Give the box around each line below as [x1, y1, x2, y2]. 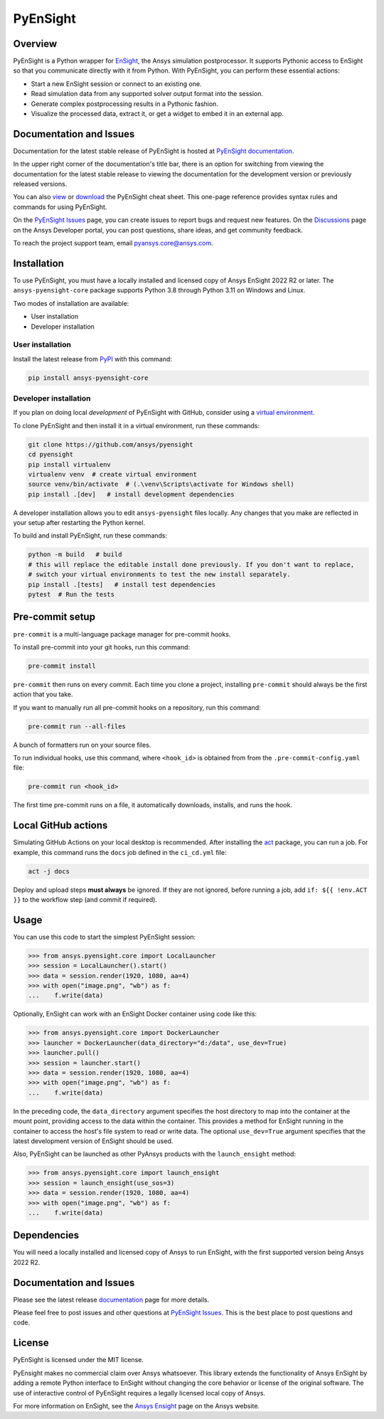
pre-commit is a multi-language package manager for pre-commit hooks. [13, 629, 231, 638]
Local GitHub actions [13, 819, 108, 831]
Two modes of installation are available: [13, 299, 129, 307]
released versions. [13, 180, 68, 188]
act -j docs [28, 867, 70, 875]
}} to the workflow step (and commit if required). [13, 895, 158, 904]
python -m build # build [28, 551, 122, 558]
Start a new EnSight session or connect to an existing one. [31, 79, 202, 88]
